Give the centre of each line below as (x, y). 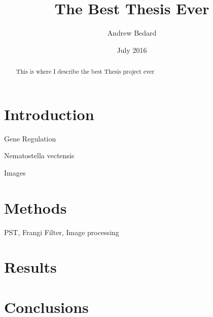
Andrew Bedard (132, 33)
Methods (35, 207)
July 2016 (132, 50)
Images (15, 172)
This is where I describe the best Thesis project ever (85, 71)
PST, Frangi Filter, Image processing (62, 232)
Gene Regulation (30, 138)
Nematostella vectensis (39, 155)
